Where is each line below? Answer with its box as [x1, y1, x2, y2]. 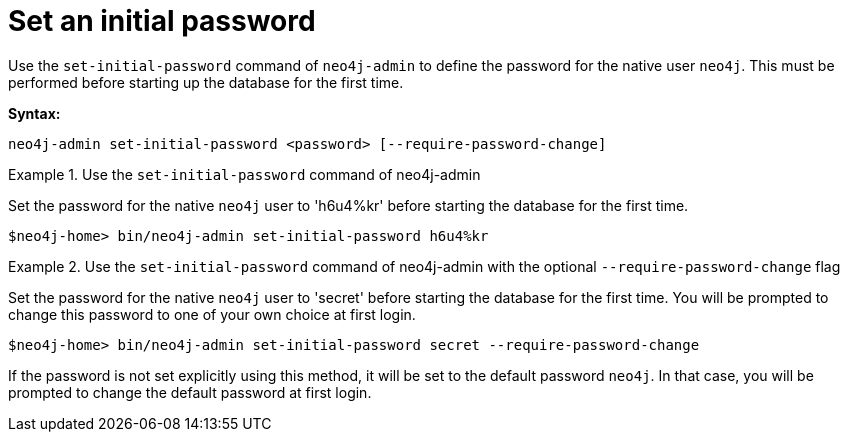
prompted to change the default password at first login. [8, 383, 372, 401]
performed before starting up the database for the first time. [8, 73, 404, 91]
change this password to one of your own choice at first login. [8, 305, 416, 323]
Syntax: [8, 104, 61, 122]
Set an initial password [8, 4, 316, 38]
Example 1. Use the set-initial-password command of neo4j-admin [8, 165, 481, 183]
